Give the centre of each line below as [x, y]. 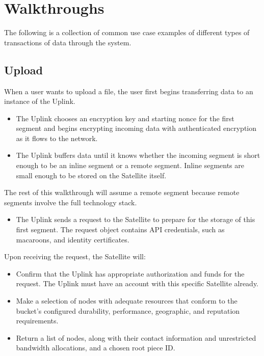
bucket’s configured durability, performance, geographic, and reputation [128, 310]
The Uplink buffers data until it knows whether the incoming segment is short [138, 155]
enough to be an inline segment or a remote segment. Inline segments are [130, 165]
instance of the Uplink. [40, 101]
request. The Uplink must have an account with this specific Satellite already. [137, 283]
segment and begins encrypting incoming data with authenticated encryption [136, 128]
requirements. [37, 321]
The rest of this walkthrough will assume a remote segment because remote [122, 192]
